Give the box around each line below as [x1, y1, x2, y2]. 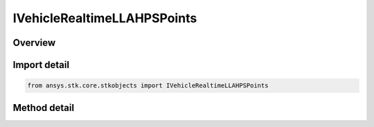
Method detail [12, 101, 75, 114]
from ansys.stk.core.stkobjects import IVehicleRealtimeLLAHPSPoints [27, 82, 269, 90]
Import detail [12, 59, 69, 71]
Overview [12, 37, 56, 49]
